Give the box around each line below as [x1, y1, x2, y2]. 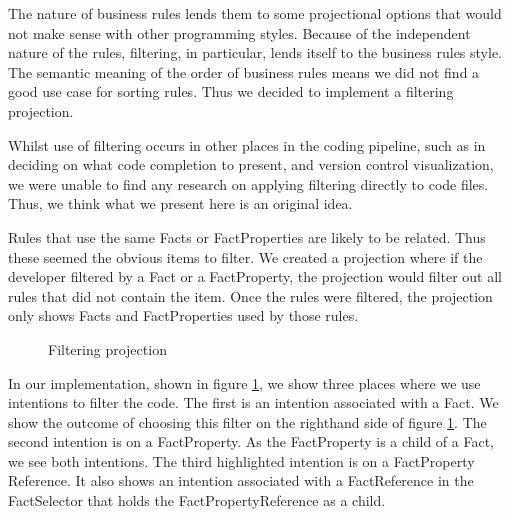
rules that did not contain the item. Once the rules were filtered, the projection [8, 285, 493, 306]
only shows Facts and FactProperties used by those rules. [8, 305, 359, 326]
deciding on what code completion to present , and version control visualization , [8, 154, 494, 175]
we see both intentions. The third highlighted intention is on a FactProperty [8, 450, 475, 471]
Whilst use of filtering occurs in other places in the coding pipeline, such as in [8, 134, 486, 155]
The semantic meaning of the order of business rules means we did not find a [8, 61, 480, 82]
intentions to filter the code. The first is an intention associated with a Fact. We [8, 392, 499, 413]
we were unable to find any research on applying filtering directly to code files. [8, 173, 489, 194]
